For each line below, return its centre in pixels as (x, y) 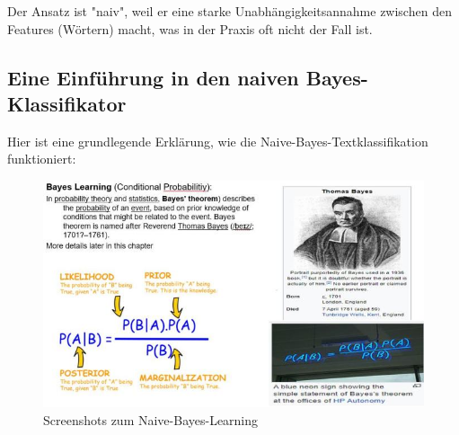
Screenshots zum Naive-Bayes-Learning (151, 419)
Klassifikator (67, 103)
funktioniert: (42, 159)
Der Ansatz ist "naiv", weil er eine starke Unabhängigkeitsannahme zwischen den (229, 11)
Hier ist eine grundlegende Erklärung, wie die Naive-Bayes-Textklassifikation (218, 141)
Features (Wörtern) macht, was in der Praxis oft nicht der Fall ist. (190, 28)
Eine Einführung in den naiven (153, 77)
